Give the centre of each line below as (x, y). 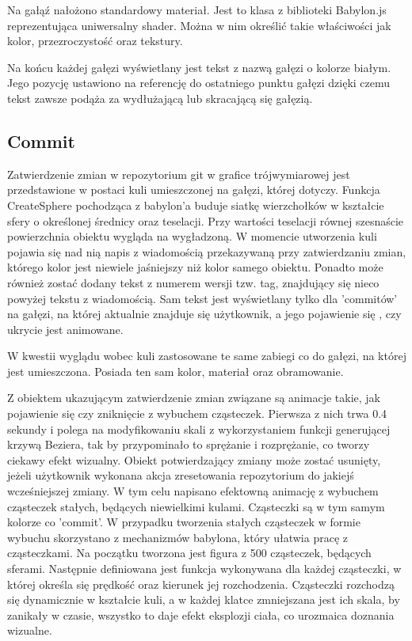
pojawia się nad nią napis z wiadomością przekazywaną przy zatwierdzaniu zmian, (207, 251)
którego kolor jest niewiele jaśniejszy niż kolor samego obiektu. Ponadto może (195, 267)
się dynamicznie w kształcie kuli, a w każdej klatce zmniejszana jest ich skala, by (204, 599)
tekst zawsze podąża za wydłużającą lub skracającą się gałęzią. (160, 98)
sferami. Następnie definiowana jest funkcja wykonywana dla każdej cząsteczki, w (204, 569)
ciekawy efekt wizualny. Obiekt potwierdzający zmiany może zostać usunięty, (194, 459)
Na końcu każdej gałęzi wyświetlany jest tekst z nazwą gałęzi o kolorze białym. (199, 67)
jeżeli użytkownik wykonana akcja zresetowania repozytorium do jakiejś (181, 475)
